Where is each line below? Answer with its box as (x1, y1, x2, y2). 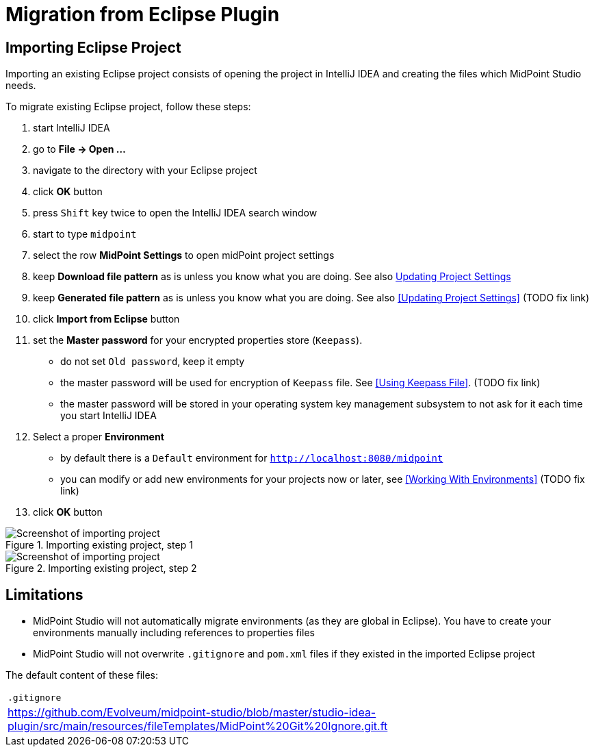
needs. (5, 79, 36, 92)
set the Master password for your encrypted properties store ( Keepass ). (33, 334, 363, 347)
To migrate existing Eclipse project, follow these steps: (5, 101, 251, 113)
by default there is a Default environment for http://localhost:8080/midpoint (60, 452, 443, 464)
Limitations (5, 586, 83, 603)
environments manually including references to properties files (33, 627, 315, 639)
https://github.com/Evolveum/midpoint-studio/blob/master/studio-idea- (8, 705, 376, 720)
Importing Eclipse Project (5, 38, 181, 56)
